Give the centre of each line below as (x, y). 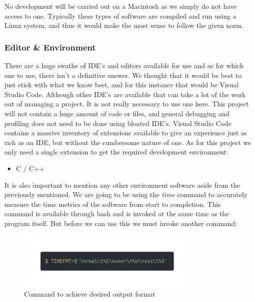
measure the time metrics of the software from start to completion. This (113, 204)
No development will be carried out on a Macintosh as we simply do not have (121, 6)
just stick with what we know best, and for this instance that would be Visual (122, 85)
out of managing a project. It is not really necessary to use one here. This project (127, 104)
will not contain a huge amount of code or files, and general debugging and (117, 113)
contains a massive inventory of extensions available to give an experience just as (126, 133)
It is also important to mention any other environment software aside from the (122, 185)
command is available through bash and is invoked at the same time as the (117, 214)
